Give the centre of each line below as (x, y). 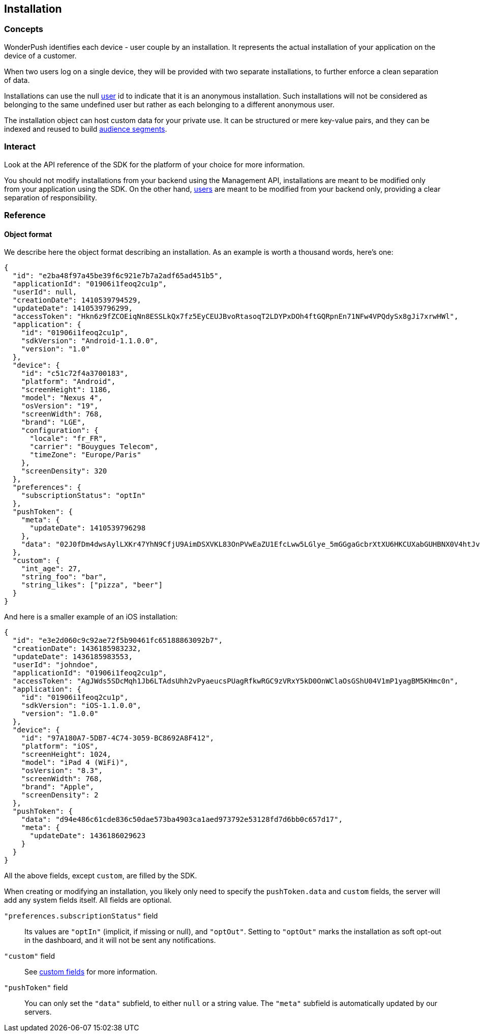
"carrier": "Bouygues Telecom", (94, 447)
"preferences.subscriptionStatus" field (81, 916)
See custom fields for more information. (91, 972)
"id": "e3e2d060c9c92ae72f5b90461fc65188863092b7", (117, 641)
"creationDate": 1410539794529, (77, 300)
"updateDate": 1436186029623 (88, 836)
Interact (20, 147)
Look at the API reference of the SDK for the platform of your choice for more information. (155, 164)
